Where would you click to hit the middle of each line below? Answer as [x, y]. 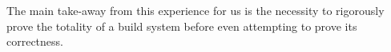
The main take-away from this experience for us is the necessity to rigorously [195, 10]
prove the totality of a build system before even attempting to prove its [182, 26]
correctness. [35, 41]
